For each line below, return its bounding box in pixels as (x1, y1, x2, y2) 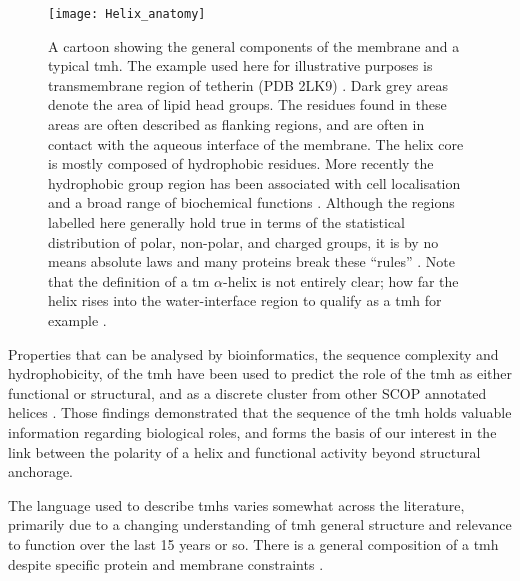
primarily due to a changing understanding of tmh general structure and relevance (8, 514, 512, 535)
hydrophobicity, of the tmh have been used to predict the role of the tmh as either (8, 363, 512, 384)
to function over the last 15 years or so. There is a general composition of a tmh (8, 533, 499, 554)
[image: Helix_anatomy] (48, 7, 206, 21)
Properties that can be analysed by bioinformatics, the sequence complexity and (8, 343, 499, 364)
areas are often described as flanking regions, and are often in (48, 114, 425, 135)
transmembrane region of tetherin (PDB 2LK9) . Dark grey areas (48, 74, 449, 95)
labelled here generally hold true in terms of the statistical (48, 212, 405, 232)
